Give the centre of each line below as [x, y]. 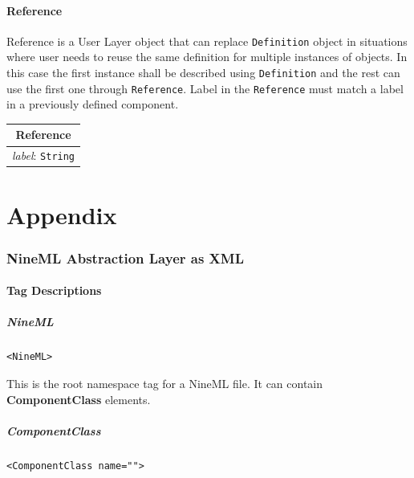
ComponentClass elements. [79, 399]
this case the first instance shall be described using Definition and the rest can [203, 73]
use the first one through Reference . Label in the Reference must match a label [205, 88]
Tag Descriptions [54, 290]
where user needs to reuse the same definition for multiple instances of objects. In [207, 57]
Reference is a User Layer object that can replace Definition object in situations [207, 41]
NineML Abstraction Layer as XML [126, 257]
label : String [44, 155]
